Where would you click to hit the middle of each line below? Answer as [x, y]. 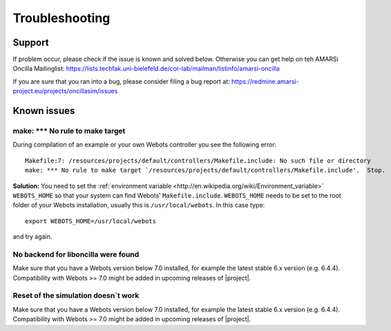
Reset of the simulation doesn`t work [76, 296]
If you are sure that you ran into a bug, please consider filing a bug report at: [122, 81]
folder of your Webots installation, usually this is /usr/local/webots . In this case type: [139, 205]
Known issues [44, 111]
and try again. [32, 237]
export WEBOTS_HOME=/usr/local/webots [91, 221]
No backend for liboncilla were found [76, 254]
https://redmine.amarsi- [266, 81]
